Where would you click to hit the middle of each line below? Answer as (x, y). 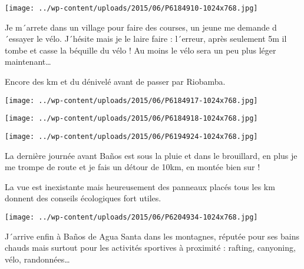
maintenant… (28, 62)
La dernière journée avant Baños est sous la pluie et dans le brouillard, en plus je (151, 155)
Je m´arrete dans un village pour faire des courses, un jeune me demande (137, 27)
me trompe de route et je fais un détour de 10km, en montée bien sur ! (133, 167)
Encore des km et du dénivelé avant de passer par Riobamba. (115, 82)
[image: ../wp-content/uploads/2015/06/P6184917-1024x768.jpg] (131, 100)
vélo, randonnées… (37, 259)
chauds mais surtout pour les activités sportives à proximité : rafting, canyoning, (150, 248)
